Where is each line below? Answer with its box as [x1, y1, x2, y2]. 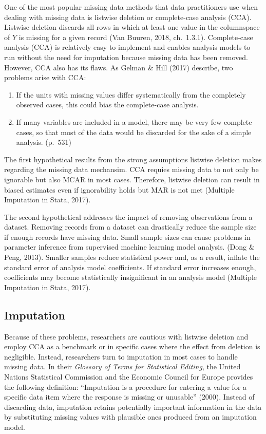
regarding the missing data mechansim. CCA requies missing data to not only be [4, 164, 259, 175]
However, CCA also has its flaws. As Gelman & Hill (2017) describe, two [4, 62, 233, 72]
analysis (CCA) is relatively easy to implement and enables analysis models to [4, 42, 251, 52]
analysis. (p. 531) [16, 137, 71, 147]
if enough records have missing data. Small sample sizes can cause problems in [4, 231, 251, 242]
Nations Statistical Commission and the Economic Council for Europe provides [4, 371, 253, 382]
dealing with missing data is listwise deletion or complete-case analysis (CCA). [4, 11, 252, 22]
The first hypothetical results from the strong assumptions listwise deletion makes [4, 154, 262, 164]
